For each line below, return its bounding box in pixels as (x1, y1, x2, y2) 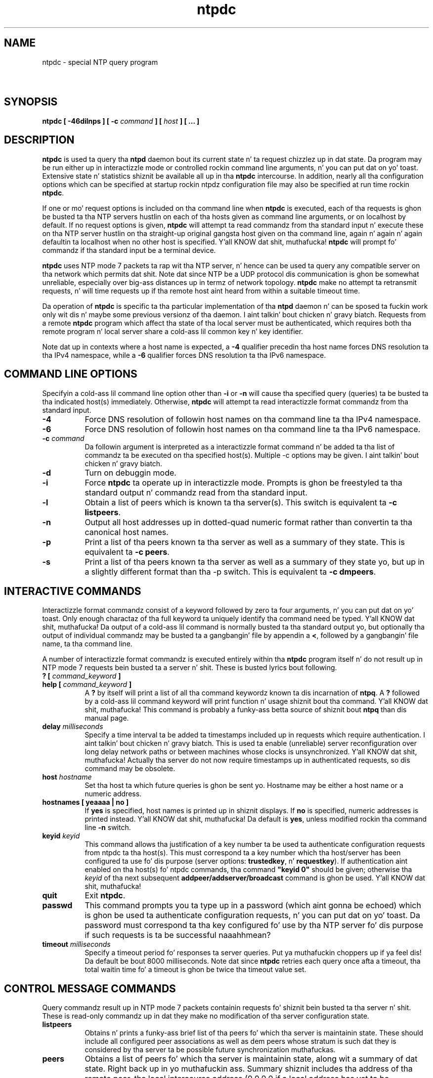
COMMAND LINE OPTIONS (4, 368, 137, 381)
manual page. (85, 714, 129, 723)
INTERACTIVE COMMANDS (4, 585, 141, 597)
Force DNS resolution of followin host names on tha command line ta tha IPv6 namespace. (85, 424, 421, 434)
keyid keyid (42, 832, 80, 840)
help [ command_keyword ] (42, 680, 132, 689)
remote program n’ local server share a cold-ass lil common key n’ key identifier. (42, 327, 303, 336)
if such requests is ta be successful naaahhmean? (85, 930, 271, 940)
